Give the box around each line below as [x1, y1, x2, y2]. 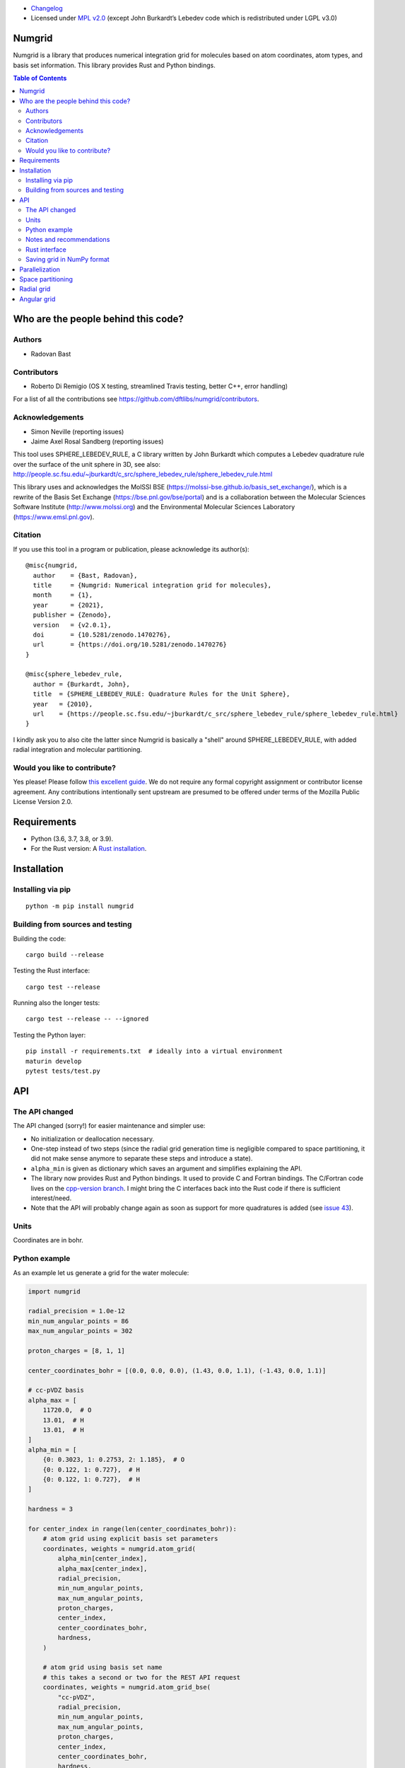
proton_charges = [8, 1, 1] [28, 1347, 125, 1354]
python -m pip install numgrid [25, 902, 134, 910]
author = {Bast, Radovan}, [33, 571, 138, 579]
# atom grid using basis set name [42, 1663, 163, 1672]
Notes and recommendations [25, 235, 110, 244]
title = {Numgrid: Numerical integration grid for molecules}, [33, 581, 272, 589]
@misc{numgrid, [25, 562, 78, 569]
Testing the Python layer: [13, 1030, 86, 1039]
